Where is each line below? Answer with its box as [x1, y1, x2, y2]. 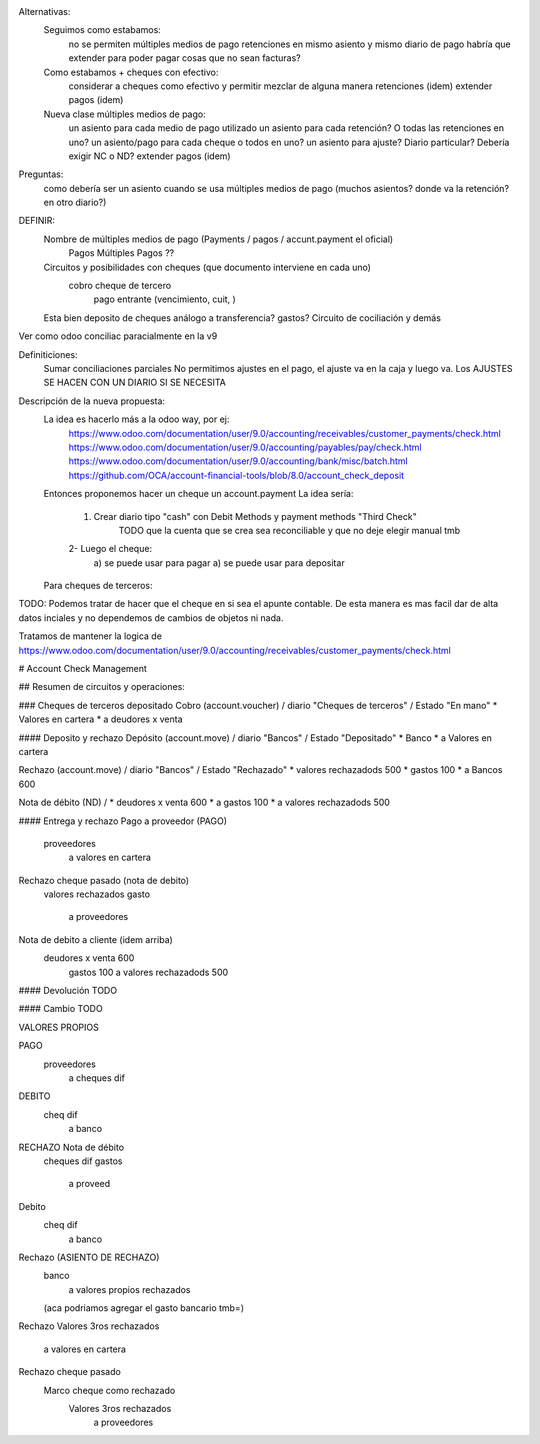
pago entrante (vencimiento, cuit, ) [93, 293, 237, 305]
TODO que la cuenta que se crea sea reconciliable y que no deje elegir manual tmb [118, 524, 461, 536]
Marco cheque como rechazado [43, 1384, 176, 1396]
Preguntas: [18, 168, 64, 180]
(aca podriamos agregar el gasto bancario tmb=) [43, 1302, 245, 1314]
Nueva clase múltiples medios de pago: [43, 108, 206, 120]
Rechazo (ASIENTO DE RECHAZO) [18, 1251, 160, 1263]
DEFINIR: [18, 215, 55, 227]
